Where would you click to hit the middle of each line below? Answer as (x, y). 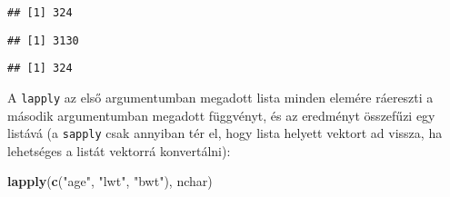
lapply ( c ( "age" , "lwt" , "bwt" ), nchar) (110, 181)
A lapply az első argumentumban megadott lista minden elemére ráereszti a (220, 97)
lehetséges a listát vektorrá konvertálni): (119, 150)
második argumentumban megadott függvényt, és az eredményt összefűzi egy (221, 115)
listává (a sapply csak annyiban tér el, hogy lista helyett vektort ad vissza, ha (225, 133)
